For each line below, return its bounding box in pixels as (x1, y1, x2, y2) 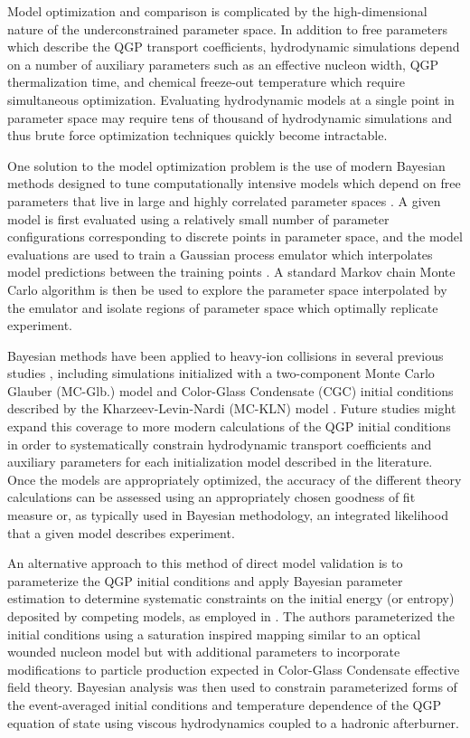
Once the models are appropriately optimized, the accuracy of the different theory (7, 469, 462, 488)
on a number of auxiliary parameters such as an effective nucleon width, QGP (7, 54, 439, 73)
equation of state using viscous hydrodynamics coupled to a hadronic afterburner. (7, 713, 459, 732)
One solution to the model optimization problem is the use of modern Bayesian (7, 156, 446, 175)
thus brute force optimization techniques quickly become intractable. (7, 126, 388, 145)
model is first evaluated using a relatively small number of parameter (7, 209, 390, 228)
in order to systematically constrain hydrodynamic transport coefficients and (7, 434, 432, 453)
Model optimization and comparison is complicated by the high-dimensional (7, 2, 428, 20)
